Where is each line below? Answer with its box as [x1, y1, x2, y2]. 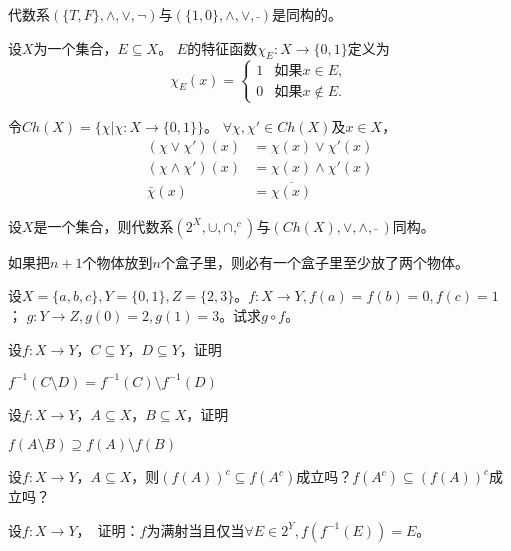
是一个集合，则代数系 [33, 215, 174, 236]
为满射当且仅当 [146, 519, 245, 540]
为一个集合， [33, 37, 118, 58]
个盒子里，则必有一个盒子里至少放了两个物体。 [160, 251, 469, 272]
